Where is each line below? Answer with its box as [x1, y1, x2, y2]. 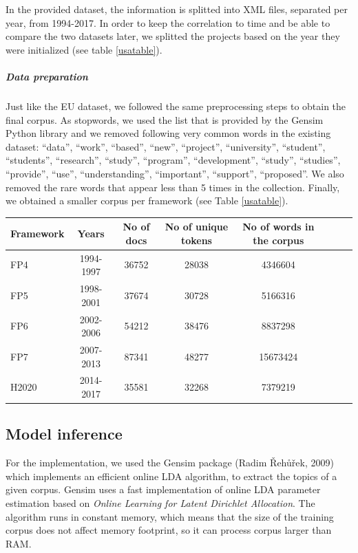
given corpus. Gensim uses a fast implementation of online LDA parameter [6, 482, 321, 497]
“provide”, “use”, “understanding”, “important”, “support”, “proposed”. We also [6, 166, 344, 180]
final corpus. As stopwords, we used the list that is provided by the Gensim [6, 112, 324, 127]
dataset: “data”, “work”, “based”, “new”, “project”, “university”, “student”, [6, 139, 326, 153]
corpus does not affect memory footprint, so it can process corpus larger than [6, 523, 332, 537]
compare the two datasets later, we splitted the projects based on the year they [6, 29, 340, 43]
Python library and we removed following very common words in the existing [6, 126, 331, 140]
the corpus [253, 232, 304, 247]
